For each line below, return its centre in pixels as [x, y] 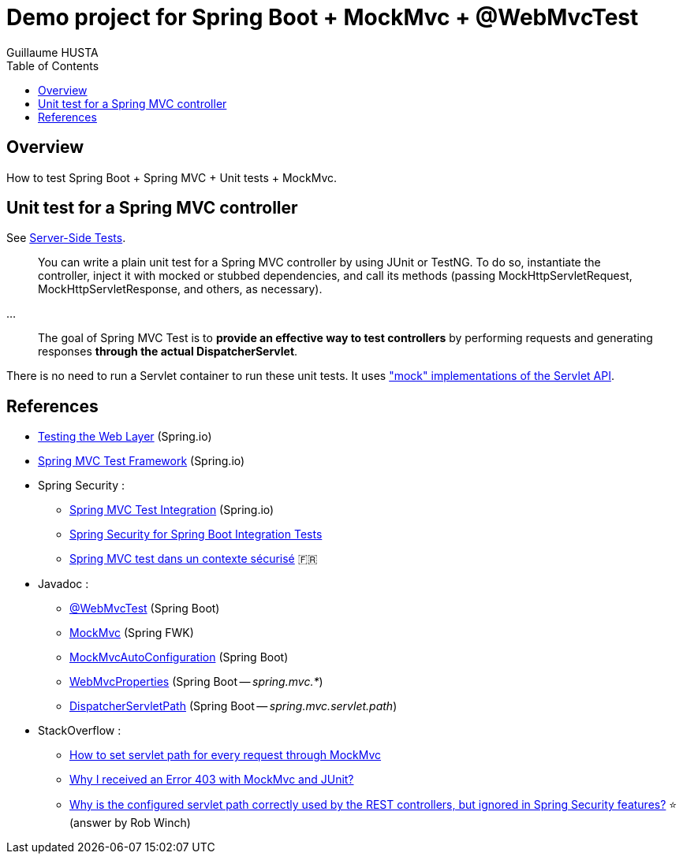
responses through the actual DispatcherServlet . [168, 352]
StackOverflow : [80, 731]
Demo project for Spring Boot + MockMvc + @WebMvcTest [323, 17]
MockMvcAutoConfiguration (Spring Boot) [179, 657]
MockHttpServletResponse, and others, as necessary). [180, 289]
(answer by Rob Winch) [130, 823]
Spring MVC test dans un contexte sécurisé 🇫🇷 [194, 559]
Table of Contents [53, 65]
